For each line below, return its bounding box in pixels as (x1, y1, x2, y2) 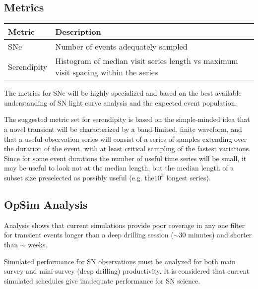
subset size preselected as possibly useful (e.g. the (4, 172, 154, 182)
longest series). (166, 172, 211, 182)
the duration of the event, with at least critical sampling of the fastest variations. (4, 143, 251, 154)
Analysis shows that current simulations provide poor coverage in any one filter (4, 220, 245, 230)
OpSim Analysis (4, 196, 88, 212)
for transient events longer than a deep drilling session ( (4, 230, 174, 240)
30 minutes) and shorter (179, 230, 252, 240)
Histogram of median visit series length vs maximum (55, 55, 238, 67)
